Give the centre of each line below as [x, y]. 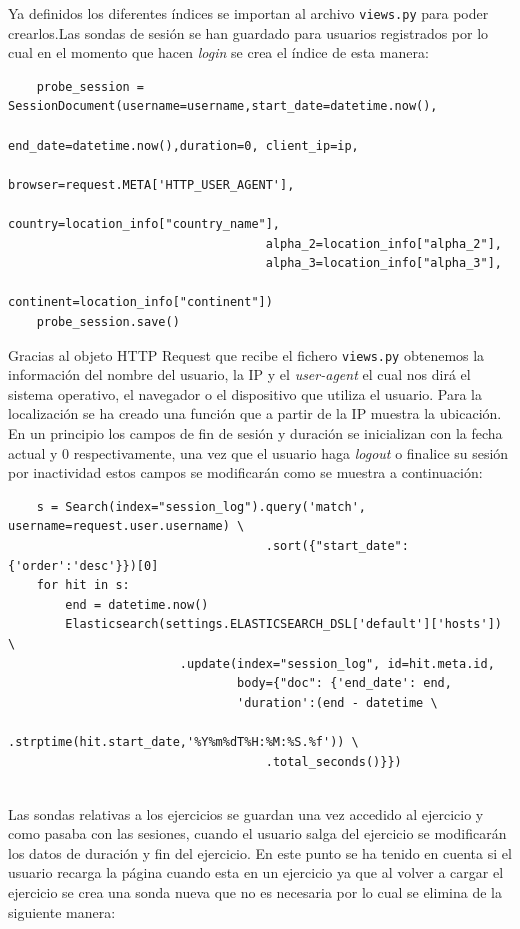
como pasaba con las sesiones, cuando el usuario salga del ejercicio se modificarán [257, 833]
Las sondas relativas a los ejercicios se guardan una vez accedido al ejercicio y [246, 813]
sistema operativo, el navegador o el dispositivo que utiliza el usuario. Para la [245, 393]
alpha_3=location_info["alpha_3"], [383, 263]
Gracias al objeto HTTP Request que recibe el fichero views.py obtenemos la [246, 354]
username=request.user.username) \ [126, 526]
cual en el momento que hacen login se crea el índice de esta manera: [218, 52]
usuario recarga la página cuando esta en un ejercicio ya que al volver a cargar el [256, 872]
